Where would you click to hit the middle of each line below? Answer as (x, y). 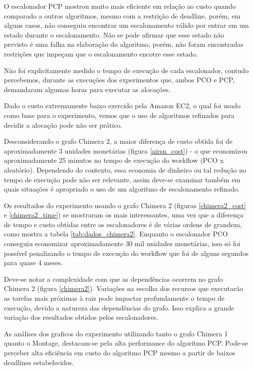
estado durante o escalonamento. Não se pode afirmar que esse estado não (114, 34)
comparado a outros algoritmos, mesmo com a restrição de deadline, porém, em (122, 15)
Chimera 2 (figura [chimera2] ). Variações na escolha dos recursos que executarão (124, 288)
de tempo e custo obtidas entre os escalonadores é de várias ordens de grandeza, (123, 224)
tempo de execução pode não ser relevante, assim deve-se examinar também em (122, 179)
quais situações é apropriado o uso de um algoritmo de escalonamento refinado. (122, 189)
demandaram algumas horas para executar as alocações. (87, 89)
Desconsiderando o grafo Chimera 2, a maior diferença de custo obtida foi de (118, 141)
